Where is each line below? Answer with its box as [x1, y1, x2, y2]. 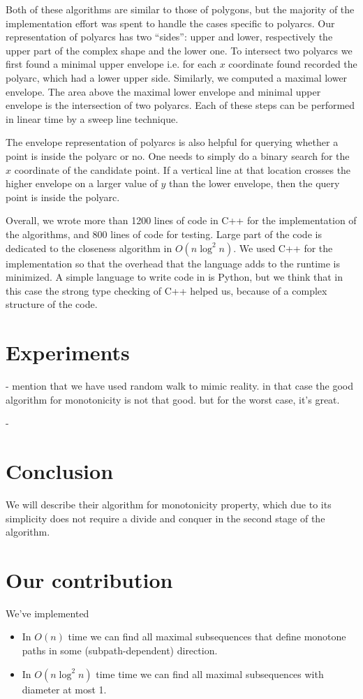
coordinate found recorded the [228, 57, 357, 71]
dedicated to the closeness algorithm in [6, 240, 172, 255]
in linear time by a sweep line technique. [6, 111, 179, 126]
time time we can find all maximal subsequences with [96, 666, 324, 681]
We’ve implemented [6, 605, 89, 620]
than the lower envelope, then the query [169, 176, 340, 191]
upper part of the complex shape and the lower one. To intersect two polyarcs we [6, 43, 353, 57]
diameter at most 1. [22, 682, 107, 696]
